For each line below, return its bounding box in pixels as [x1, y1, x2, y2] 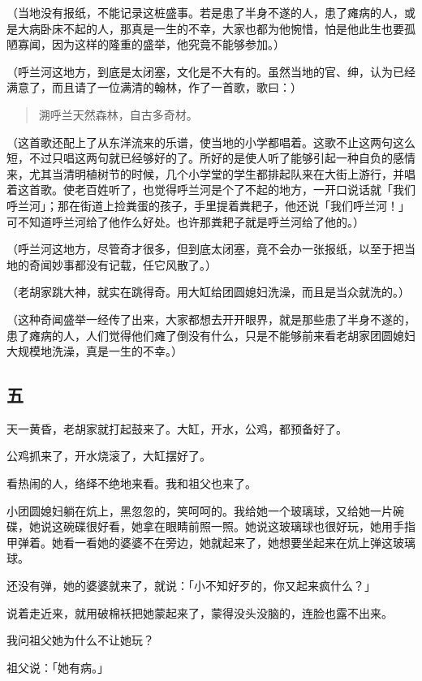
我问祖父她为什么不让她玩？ [6, 631, 154, 649]
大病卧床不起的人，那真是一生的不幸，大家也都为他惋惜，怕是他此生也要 [17, 19, 404, 37]
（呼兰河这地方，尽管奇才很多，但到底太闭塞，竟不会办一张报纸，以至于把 [6, 240, 404, 257]
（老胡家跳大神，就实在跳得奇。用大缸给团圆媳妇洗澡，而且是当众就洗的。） [6, 283, 410, 300]
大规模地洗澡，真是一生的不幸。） [6, 343, 183, 360]
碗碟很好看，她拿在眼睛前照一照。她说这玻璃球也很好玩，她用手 [62, 518, 404, 535]
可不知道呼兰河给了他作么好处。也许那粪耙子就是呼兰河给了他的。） [6, 213, 364, 230]
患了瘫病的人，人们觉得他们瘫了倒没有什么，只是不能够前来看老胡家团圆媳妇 [6, 326, 416, 343]
